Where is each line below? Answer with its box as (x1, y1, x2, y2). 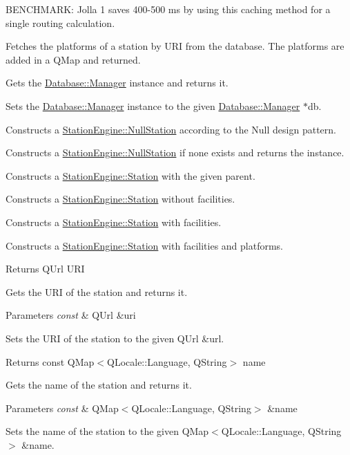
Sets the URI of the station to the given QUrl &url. (6, 331, 224, 345)
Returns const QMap (6, 354, 95, 369)
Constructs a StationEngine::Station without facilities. (6, 192, 235, 206)
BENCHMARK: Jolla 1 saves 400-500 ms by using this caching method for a (6, 2, 331, 16)
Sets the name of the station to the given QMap (6, 424, 209, 438)
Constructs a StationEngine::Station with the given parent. (6, 168, 255, 183)
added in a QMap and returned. (6, 52, 141, 66)
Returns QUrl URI (6, 261, 85, 276)
